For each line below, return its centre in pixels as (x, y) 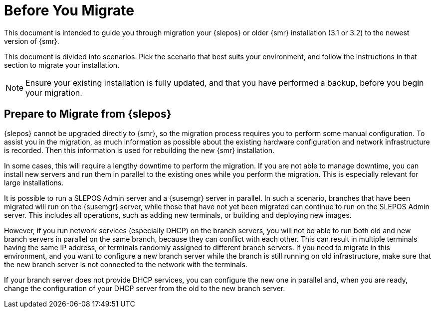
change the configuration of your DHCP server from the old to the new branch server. (145, 288)
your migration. (54, 92)
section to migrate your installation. (62, 65)
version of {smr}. (32, 41)
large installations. (34, 182)
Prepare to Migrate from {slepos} (88, 114)
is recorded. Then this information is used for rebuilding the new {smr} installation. (139, 150)
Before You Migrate (69, 10)
